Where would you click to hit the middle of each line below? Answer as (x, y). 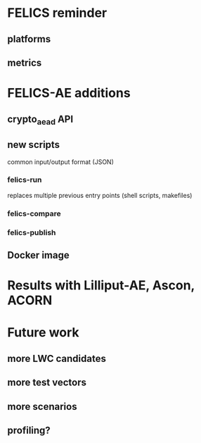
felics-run (25, 180)
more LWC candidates (57, 358)
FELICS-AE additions (69, 93)
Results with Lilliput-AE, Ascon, (101, 286)
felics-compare (34, 213)
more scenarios (42, 406)
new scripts (34, 145)
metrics (25, 62)
